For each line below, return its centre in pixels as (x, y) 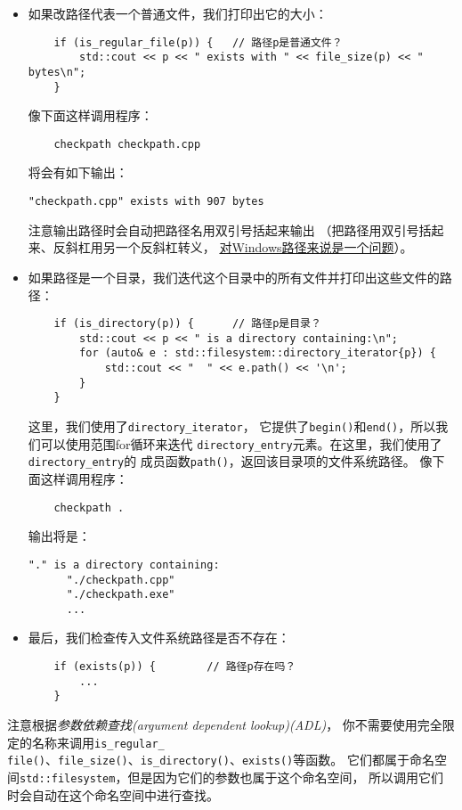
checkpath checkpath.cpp (127, 144)
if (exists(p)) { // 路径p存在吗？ (175, 667)
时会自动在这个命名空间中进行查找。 (113, 794)
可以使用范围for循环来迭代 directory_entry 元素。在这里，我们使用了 (241, 443)
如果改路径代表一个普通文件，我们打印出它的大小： (178, 13)
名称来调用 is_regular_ (98, 742)
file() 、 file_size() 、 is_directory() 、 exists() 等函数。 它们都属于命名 (221, 760)
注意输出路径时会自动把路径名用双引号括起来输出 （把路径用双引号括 (230, 229)
